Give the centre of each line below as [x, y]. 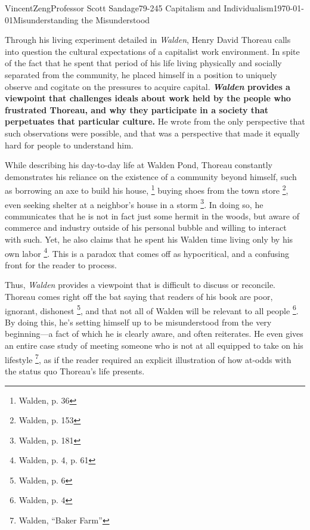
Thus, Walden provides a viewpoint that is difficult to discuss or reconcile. [140, 285]
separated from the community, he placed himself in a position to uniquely [141, 74]
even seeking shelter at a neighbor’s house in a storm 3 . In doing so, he [134, 203]
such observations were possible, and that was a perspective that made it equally [152, 133]
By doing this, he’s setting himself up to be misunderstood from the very [138, 322]
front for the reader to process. [61, 264]
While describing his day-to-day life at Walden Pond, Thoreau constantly [139, 165]
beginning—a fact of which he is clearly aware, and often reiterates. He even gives [154, 334]
